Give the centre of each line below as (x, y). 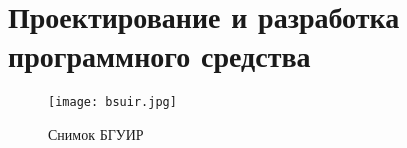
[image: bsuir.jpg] (112, 102)
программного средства (159, 55)
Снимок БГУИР (96, 133)
